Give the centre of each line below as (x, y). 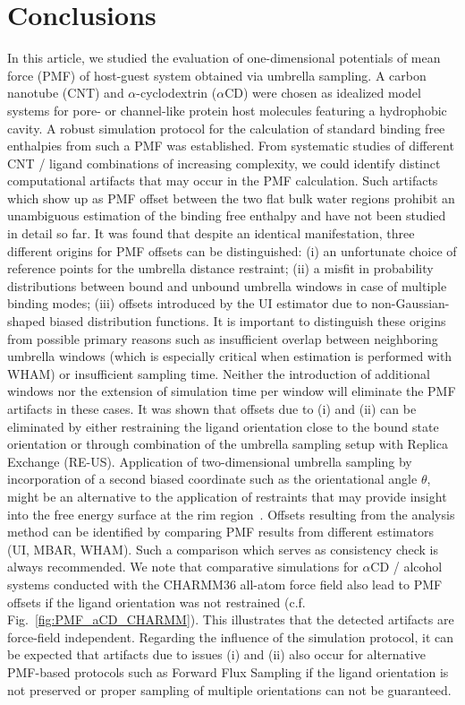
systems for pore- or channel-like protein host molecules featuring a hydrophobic (227, 110)
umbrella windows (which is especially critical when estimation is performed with (230, 356)
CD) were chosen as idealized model (323, 93)
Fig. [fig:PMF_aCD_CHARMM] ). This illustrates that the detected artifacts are (231, 619)
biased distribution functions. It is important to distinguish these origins (248, 321)
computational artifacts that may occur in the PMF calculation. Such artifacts (223, 181)
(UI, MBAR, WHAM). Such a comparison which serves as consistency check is (223, 549)
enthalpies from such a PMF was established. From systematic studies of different (231, 146)
